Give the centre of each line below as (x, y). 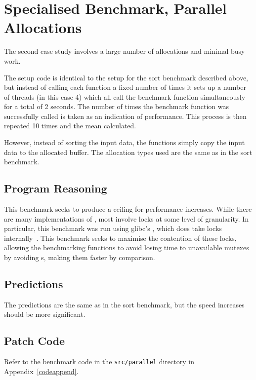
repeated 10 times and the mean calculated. (70, 126)
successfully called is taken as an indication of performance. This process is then (125, 116)
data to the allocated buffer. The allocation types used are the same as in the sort (128, 152)
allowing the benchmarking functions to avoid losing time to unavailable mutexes (127, 247)
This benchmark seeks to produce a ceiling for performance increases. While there (128, 209)
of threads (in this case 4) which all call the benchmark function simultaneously (125, 96)
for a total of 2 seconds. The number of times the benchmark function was (117, 106)
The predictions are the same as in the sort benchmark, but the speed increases (124, 304)
